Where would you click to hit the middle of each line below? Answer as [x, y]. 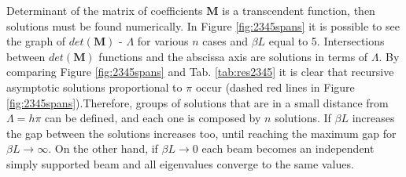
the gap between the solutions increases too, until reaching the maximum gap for [201, 133]
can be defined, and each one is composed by [153, 118]
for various [163, 41]
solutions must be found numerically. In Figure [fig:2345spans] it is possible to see [203, 25]
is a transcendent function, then [299, 10]
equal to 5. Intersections [327, 41]
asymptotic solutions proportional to [94, 87]
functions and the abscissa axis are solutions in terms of [233, 56]
